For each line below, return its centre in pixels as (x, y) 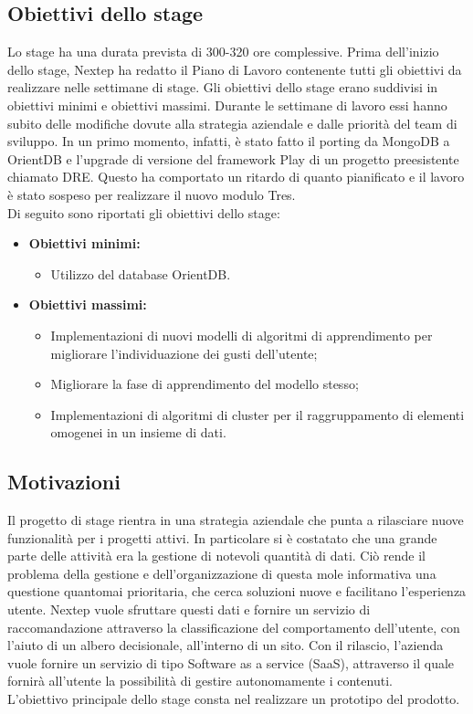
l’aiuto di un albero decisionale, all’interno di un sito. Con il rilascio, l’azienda (226, 645)
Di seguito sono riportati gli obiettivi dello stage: (144, 212)
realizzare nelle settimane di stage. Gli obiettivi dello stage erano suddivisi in (223, 87)
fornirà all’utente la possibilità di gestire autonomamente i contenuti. (200, 681)
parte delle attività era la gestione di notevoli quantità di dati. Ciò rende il (216, 556)
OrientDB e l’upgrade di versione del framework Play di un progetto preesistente (233, 158)
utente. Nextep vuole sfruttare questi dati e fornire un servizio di (189, 609)
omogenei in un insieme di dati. (138, 432)
